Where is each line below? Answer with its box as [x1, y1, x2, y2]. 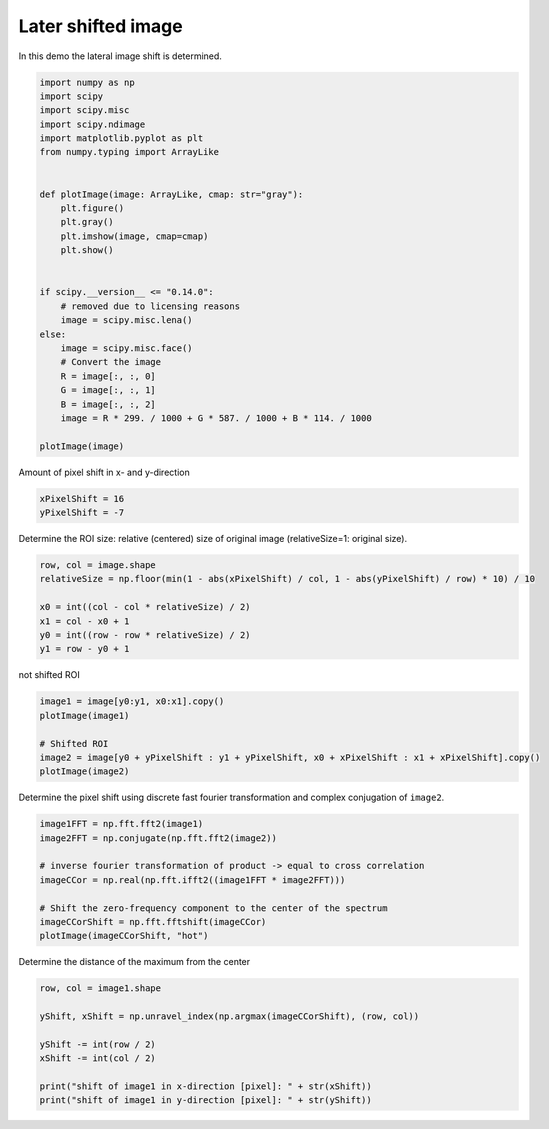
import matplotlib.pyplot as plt [39, 133, 204, 144]
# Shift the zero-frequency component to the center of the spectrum [39, 902, 388, 914]
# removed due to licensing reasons [60, 300, 240, 312]
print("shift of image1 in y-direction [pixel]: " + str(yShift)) [39, 1095, 372, 1106]
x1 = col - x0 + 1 [39, 615, 130, 627]
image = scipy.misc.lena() [60, 315, 194, 326]
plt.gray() [60, 216, 114, 228]
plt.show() [60, 245, 114, 256]
